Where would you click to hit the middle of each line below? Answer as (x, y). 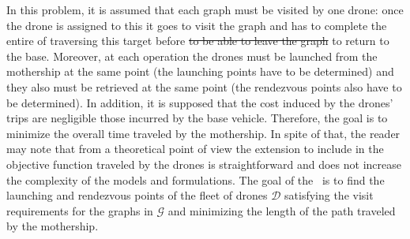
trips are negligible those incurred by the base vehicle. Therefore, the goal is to (197, 118)
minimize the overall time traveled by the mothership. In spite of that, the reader (203, 133)
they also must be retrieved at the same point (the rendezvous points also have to (204, 86)
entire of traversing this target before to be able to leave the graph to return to (198, 41)
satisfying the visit (329, 195)
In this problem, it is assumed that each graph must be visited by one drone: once (205, 9)
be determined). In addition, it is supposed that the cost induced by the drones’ (200, 102)
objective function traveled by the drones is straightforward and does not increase (204, 164)
